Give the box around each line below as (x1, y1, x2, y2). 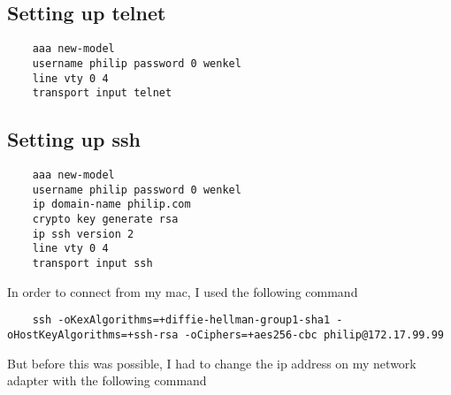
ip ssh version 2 (32, 227, 134, 240)
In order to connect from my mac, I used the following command (7, 282, 358, 300)
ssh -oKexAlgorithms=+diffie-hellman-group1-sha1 (32, 314, 331, 327)
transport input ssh (32, 256, 153, 270)
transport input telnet (32, 87, 172, 100)
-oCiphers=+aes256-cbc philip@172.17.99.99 (184, 328, 444, 341)
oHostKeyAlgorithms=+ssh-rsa (7, 328, 179, 341)
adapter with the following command (7, 371, 207, 390)
